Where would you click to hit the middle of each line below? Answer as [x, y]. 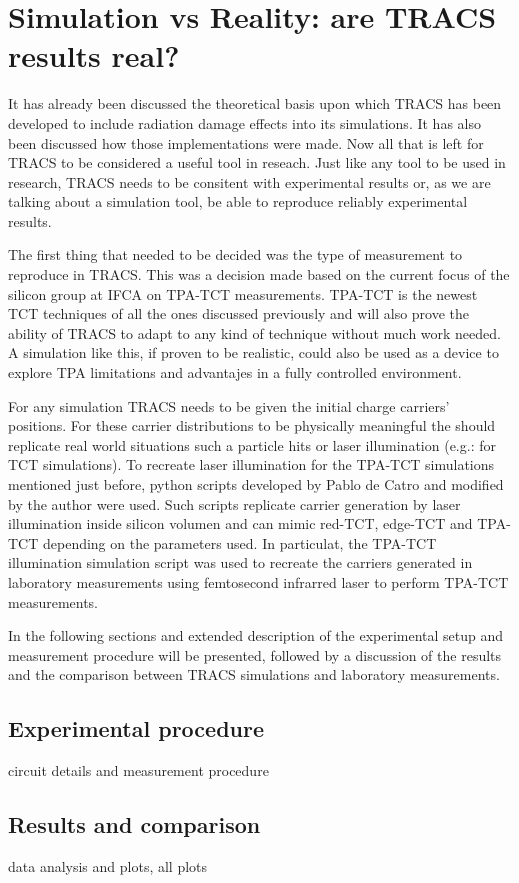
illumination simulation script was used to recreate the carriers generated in [240, 562]
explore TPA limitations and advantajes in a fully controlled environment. [235, 372]
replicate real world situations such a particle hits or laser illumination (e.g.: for [252, 444]
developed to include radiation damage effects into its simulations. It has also [244, 122]
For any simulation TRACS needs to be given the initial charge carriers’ [229, 405]
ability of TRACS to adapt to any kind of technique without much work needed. [254, 332]
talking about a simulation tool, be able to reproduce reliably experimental [238, 201]
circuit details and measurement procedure [138, 770]
